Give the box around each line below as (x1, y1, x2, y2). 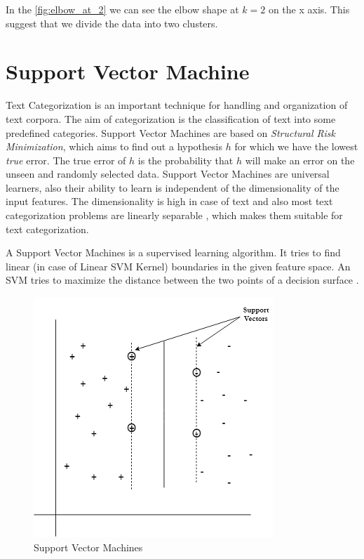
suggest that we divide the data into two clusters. (6, 15, 218, 30)
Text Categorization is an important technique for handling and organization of (6, 98, 348, 112)
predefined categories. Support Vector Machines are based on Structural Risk (6, 125, 335, 140)
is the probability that (137, 152, 234, 167)
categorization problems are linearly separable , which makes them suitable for (6, 208, 343, 223)
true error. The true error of (6, 152, 126, 167)
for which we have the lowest (234, 139, 358, 154)
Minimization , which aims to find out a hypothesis (6, 139, 222, 154)
